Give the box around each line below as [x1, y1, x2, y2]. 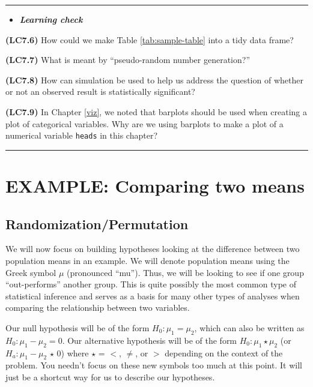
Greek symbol [5, 266, 56, 278]
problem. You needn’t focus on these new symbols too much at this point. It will [5, 359, 302, 371]
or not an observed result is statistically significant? [5, 85, 195, 98]
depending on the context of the [165, 346, 283, 359]
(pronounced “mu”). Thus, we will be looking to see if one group [66, 266, 304, 278]
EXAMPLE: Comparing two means [5, 173, 305, 197]
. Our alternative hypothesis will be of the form [62, 334, 237, 346]
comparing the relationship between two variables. [5, 301, 190, 314]
